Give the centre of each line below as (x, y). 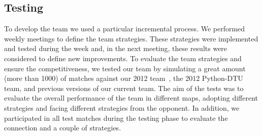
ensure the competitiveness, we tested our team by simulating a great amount (125, 68)
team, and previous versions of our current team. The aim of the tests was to (124, 88)
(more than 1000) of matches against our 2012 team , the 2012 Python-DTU (124, 78)
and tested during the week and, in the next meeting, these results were (116, 48)
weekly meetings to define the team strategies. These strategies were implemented (131, 38)
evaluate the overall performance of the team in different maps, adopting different (131, 98)
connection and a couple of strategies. (63, 128)
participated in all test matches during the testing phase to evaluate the (116, 118)
